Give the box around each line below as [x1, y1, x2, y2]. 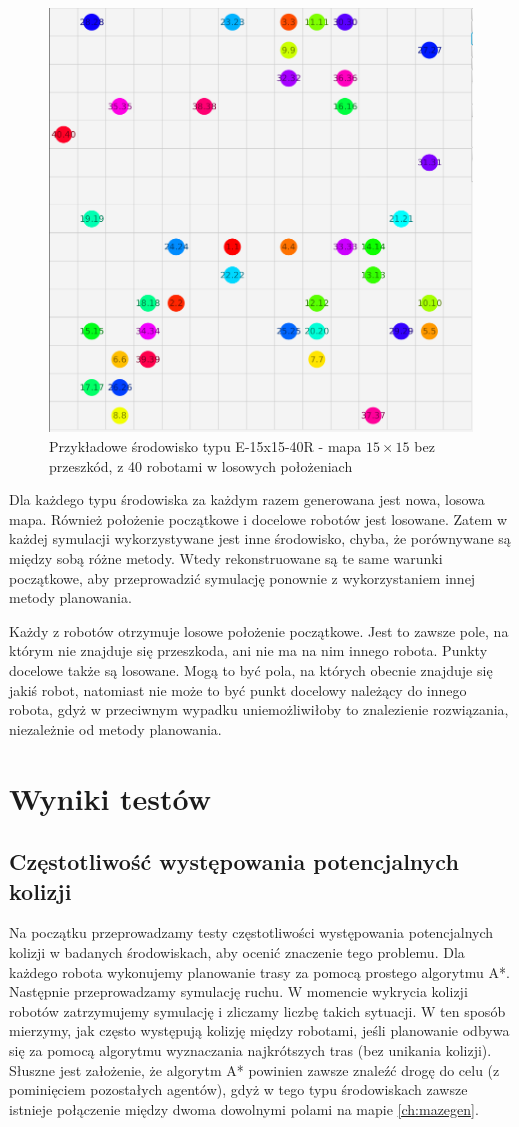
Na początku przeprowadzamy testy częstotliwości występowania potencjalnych [9, 922, 494, 943]
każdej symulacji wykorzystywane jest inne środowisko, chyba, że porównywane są [9, 528, 511, 549]
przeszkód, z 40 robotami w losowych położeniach [49, 455, 353, 476]
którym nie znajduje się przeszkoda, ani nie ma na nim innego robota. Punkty [9, 640, 488, 661]
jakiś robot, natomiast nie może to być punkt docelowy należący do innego [9, 679, 467, 700]
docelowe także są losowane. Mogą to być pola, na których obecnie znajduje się [9, 660, 493, 680]
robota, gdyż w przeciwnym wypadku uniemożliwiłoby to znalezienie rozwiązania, [9, 699, 509, 720]
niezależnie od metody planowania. [9, 718, 222, 739]
